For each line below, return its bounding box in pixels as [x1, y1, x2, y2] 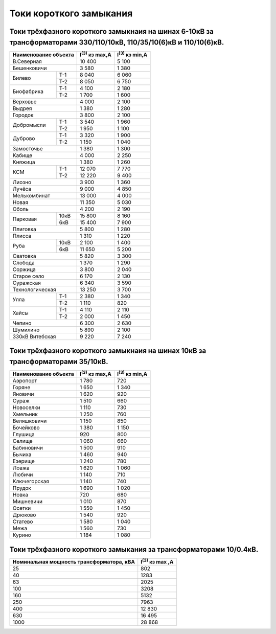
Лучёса [12, 185, 32, 192]
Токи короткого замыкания [9, 8, 133, 19]
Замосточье [12, 145, 43, 152]
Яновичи [12, 391, 34, 398]
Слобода [12, 259, 35, 266]
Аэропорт [12, 377, 37, 384]
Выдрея [12, 105, 32, 112]
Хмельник [12, 411, 38, 418]
